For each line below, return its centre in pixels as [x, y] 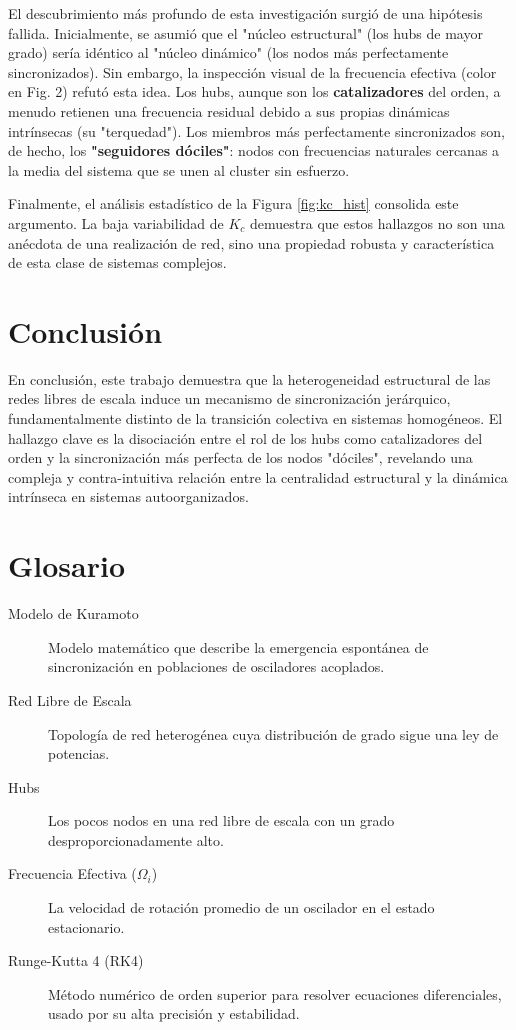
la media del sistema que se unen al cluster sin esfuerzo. [179, 169]
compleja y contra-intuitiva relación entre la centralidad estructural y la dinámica [258, 476]
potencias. [79, 753]
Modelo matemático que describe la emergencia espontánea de [238, 646]
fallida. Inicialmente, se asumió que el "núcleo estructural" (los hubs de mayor [245, 32]
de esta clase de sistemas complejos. [117, 262]
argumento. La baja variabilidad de [116, 222]
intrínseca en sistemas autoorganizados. [128, 496]
